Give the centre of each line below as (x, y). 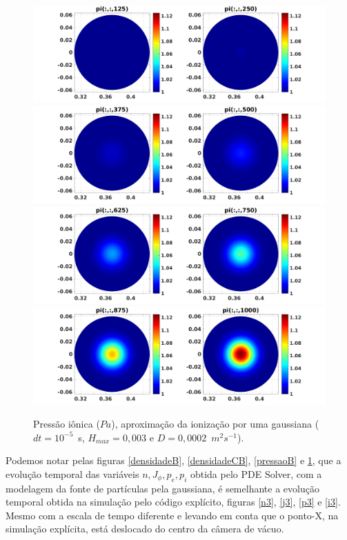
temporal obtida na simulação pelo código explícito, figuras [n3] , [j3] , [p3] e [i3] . (173, 502)
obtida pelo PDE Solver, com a (256, 473)
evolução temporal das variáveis (72, 473)
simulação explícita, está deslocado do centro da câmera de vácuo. (145, 529)
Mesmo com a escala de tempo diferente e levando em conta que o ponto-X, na (172, 515)
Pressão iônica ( (67, 424)
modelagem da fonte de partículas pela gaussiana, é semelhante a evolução (162, 488)
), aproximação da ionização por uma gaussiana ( (215, 424)
